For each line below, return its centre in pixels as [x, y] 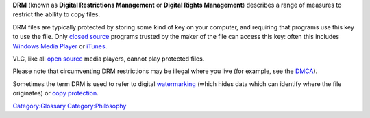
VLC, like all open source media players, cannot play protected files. [109, 59]
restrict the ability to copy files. [57, 14]
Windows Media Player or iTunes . [60, 46]
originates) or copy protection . [56, 93]
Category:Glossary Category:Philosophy [70, 106]
